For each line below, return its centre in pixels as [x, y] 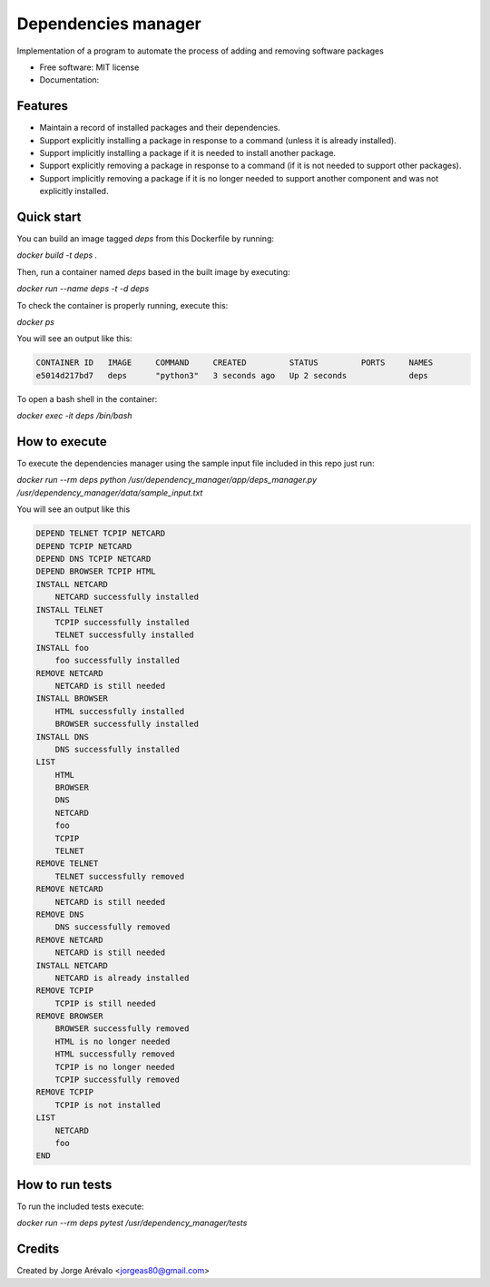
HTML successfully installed [120, 711]
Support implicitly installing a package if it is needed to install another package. [187, 153]
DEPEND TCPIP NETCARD [84, 546]
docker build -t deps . [57, 255]
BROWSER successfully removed [122, 1029]
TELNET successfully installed [124, 635]
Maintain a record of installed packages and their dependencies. [160, 128]
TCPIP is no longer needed [115, 1067]
